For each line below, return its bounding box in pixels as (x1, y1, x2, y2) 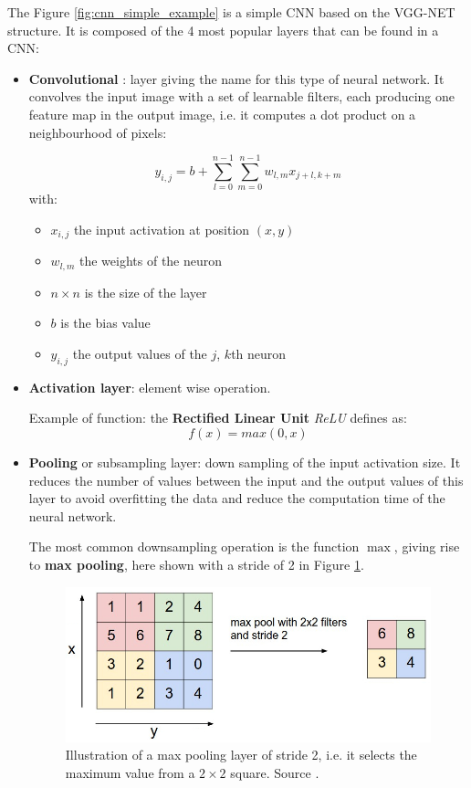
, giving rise (393, 537, 460, 556)
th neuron (231, 343, 287, 362)
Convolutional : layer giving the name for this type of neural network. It (28, 68, 445, 88)
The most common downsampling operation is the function (28, 537, 360, 556)
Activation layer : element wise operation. (28, 377, 271, 396)
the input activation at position (73, 219, 250, 238)
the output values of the (72, 343, 207, 362)
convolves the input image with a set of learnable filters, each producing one (28, 87, 455, 106)
